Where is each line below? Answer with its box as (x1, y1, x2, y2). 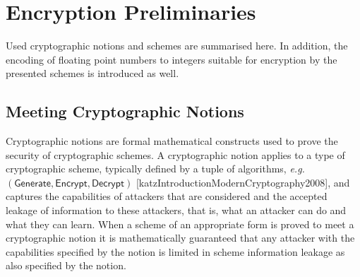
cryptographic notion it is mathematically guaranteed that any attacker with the (6, 230, 355, 245)
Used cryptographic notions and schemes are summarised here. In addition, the (6, 38, 348, 53)
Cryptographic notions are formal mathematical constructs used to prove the (6, 134, 338, 148)
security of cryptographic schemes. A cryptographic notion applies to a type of (6, 147, 345, 162)
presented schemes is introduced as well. (6, 66, 179, 81)
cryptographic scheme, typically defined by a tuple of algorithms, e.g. (6, 161, 305, 176)
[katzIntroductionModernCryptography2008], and (136, 175, 350, 189)
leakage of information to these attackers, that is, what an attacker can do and (6, 203, 347, 218)
